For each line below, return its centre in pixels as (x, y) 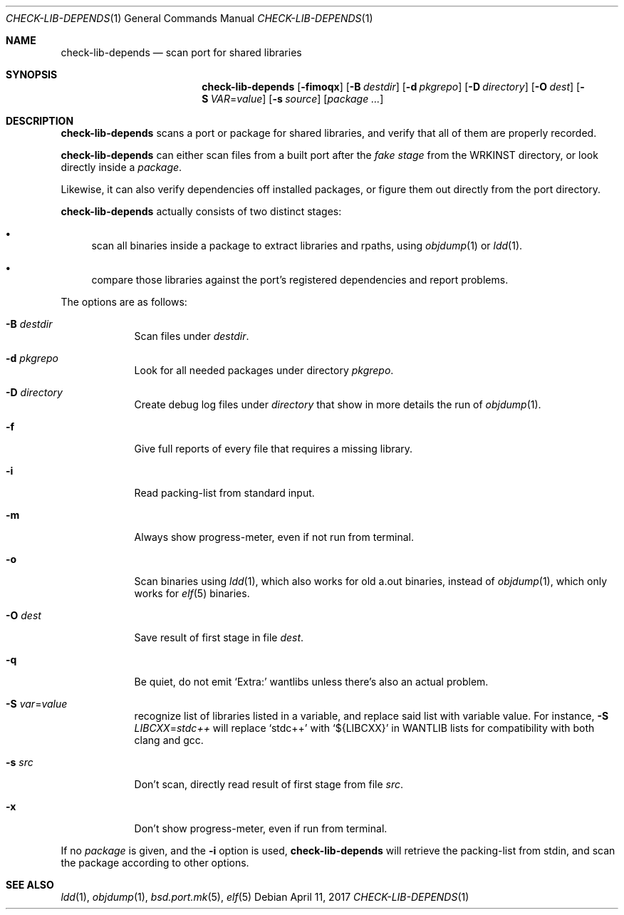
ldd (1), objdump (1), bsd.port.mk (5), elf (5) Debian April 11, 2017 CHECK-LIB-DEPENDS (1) (265, 897)
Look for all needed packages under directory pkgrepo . (264, 370)
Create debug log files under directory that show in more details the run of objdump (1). (338, 404)
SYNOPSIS (32, 74)
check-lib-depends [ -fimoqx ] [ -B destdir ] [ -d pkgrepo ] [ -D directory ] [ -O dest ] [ (391, 87)
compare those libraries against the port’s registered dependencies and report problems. (300, 280)
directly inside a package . (121, 167)
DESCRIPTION (40, 121)
